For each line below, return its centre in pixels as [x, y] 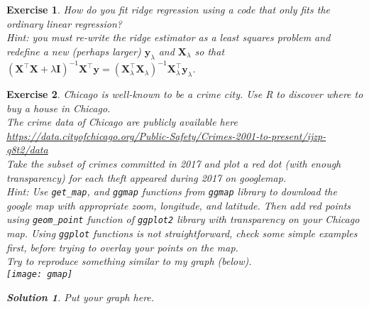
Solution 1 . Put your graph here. [81, 297]
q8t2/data [27, 150]
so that [210, 51]
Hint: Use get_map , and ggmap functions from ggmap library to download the [172, 191]
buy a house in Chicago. [59, 108]
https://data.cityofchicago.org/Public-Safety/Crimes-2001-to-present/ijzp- [166, 135]
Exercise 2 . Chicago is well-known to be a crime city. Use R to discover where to [185, 94]
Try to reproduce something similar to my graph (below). [129, 261]
